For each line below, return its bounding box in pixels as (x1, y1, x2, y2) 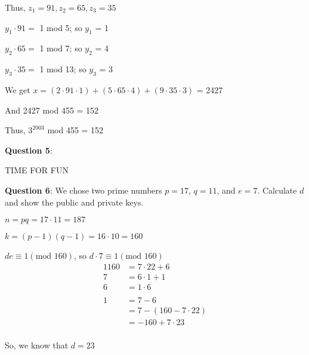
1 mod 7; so (39, 42, 82, 54)
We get (5, 83, 30, 96)
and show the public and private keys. (5, 195, 144, 208)
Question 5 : (5, 143, 52, 156)
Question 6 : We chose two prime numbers (5, 183, 162, 196)
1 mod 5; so (39, 21, 82, 33)
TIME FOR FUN (5, 164, 69, 176)
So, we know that (5, 338, 69, 351)
